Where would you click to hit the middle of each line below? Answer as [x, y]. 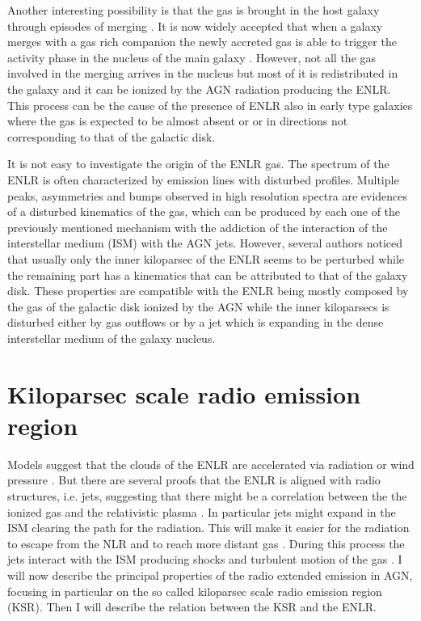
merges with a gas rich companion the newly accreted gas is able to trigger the [202, 42]
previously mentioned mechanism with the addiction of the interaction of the [198, 227]
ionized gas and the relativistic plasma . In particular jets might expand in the [202, 511]
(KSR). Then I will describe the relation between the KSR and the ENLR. [192, 607]
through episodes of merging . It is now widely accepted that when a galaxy [195, 25]
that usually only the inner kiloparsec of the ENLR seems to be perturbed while [206, 258]
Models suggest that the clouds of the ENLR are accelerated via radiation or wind [211, 464]
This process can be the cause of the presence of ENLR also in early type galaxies [210, 105]
